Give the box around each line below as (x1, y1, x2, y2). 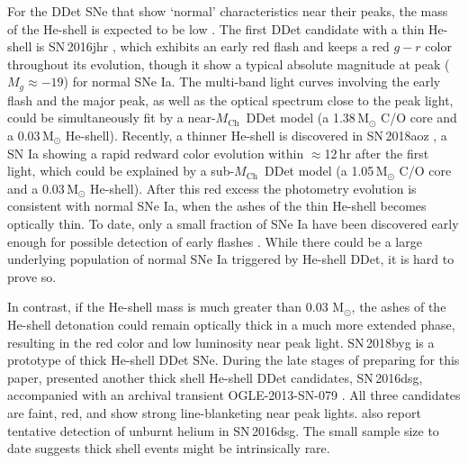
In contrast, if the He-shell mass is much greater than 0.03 (7, 297, 328, 316)
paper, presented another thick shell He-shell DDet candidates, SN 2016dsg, (7, 368, 423, 386)
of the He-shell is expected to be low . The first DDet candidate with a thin (7, 19, 425, 38)
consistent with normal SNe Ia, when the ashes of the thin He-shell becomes (7, 196, 427, 215)
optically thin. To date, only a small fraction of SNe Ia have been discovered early (7, 213, 459, 232)
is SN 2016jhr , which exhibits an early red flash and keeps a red (35, 37, 390, 56)
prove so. (7, 267, 57, 286)
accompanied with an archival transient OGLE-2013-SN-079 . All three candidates (7, 386, 461, 404)
